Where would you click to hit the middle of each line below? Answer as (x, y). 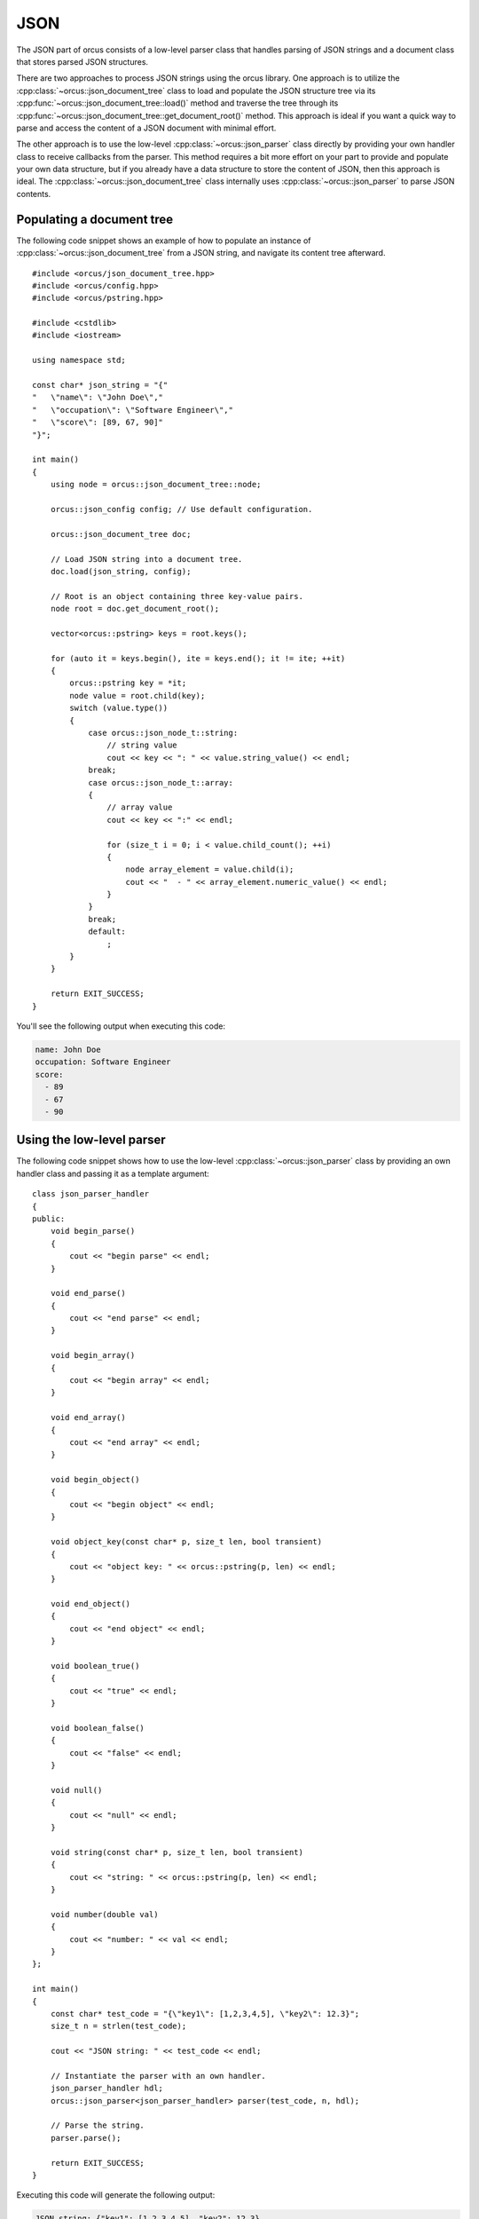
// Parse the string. (98, 2125)
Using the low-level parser (91, 1140)
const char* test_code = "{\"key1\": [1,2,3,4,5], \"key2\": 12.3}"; (205, 2014)
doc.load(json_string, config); (121, 571)
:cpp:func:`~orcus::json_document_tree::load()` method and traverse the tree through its (177, 103)
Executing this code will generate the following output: (116, 2195)
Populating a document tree (95, 219)
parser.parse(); (86, 2138)
